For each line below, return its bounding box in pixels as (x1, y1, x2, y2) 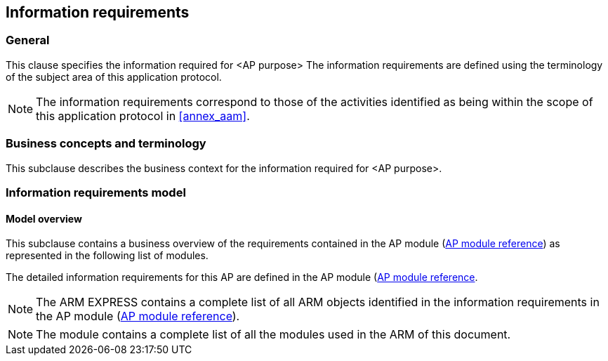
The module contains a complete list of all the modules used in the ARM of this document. (36, 327, 511, 342)
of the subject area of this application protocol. (6, 70, 222, 83)
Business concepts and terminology (6, 136, 206, 151)
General (6, 33, 50, 48)
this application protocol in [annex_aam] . (36, 108, 250, 123)
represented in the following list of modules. (6, 249, 209, 262)
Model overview (6, 212, 82, 225)
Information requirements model (6, 185, 186, 199)
